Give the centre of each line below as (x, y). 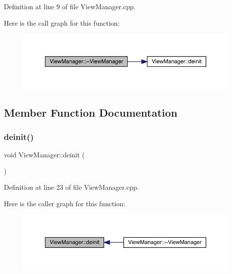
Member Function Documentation (91, 113)
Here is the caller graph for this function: (65, 203)
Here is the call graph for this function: (62, 23)
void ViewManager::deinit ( (44, 155)
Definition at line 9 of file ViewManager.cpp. (70, 6)
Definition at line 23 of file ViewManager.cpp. (72, 187)
